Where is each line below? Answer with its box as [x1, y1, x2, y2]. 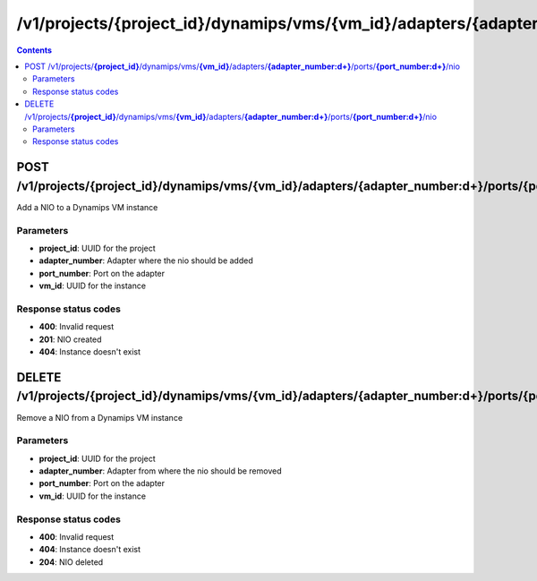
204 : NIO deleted [38, 556, 104, 568]
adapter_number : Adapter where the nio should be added [38, 255, 254, 266]
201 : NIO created [38, 334, 102, 345]
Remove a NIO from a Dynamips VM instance [16, 412, 183, 423]
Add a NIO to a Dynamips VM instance [16, 201, 158, 212]
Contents [16, 45, 53, 56]
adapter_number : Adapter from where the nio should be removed [38, 466, 282, 476]
